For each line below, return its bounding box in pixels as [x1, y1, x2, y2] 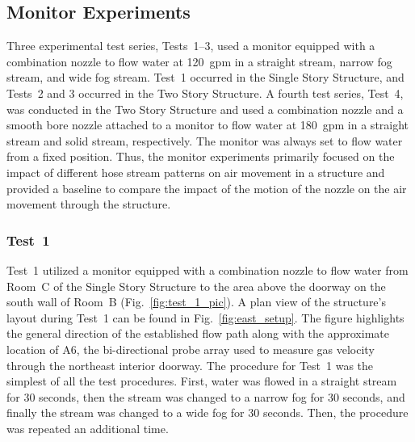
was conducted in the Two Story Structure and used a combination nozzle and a [6, 100, 404, 117]
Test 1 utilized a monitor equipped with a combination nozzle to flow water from [6, 261, 409, 278]
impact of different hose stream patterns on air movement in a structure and [6, 163, 385, 180]
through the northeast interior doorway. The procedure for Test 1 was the [6, 356, 374, 373]
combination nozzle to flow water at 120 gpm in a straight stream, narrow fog [6, 53, 392, 69]
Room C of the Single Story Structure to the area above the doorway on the [6, 277, 386, 294]
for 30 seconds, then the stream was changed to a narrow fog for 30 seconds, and [6, 388, 405, 405]
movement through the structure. [6, 196, 171, 213]
